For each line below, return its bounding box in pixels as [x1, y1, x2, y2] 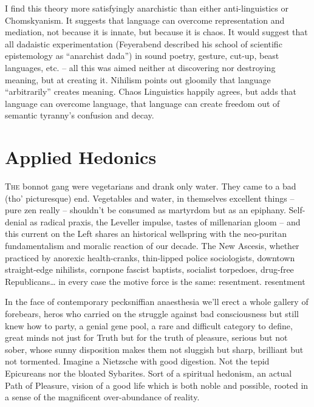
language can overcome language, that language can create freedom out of [5, 97, 280, 109]
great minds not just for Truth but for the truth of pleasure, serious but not [5, 331, 288, 344]
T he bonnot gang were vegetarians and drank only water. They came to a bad [5, 180, 296, 193]
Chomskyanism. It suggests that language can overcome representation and [5, 13, 285, 26]
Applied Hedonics [5, 145, 157, 169]
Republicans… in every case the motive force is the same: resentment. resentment [5, 275, 305, 287]
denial [5, 215, 27, 228]
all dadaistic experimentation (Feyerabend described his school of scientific [5, 37, 282, 50]
